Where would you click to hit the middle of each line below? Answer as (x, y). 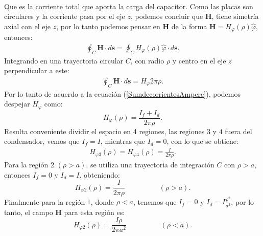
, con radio (147, 60)
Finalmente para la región (45, 201)
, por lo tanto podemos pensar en (108, 26)
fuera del (238, 131)
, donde (102, 201)
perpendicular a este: (37, 70)
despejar (17, 104)
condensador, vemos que (42, 141)
